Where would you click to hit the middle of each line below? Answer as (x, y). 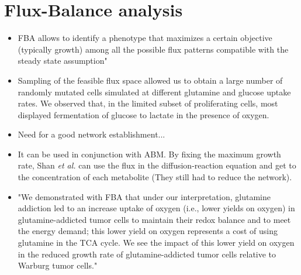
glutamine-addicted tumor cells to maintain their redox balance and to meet (154, 219)
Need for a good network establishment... (91, 134)
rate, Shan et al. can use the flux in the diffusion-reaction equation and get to (157, 165)
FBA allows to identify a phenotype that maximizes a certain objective (145, 38)
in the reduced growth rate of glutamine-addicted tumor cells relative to (147, 254)
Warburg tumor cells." (58, 265)
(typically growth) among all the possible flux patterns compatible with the (153, 49)
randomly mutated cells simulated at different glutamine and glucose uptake (154, 92)
